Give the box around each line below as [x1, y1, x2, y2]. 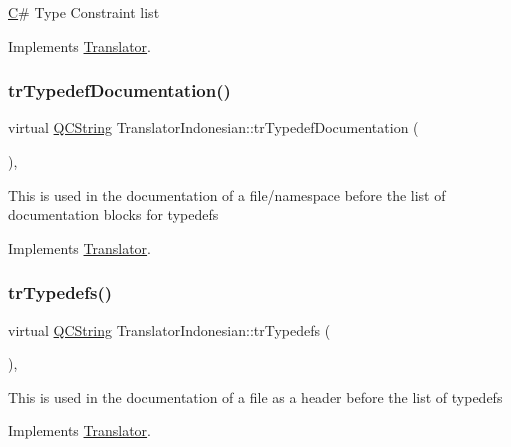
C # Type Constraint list [8, 2, 160, 22]
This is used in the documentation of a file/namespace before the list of [8, 184, 446, 205]
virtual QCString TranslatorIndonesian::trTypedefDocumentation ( [8, 117, 419, 138]
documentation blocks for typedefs [8, 204, 219, 225]
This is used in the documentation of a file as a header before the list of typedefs [8, 386, 503, 407]
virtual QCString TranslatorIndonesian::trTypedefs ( [8, 319, 331, 340]
